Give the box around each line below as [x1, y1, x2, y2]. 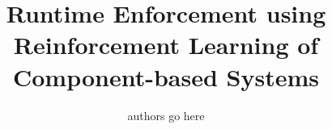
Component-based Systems [12, 60, 319, 93]
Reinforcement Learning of [13, 28, 319, 61]
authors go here [127, 106, 205, 123]
